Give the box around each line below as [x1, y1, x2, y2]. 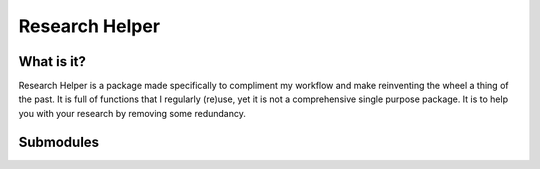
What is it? [18, 53, 87, 70]
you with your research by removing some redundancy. [18, 107, 247, 119]
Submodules [18, 133, 100, 150]
